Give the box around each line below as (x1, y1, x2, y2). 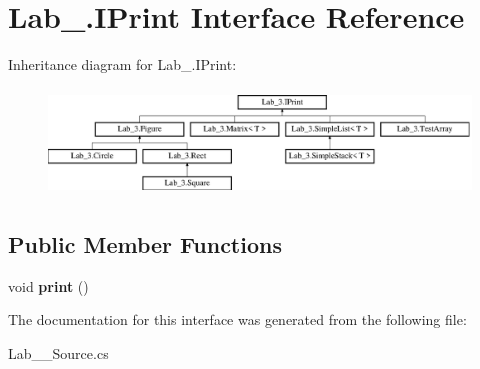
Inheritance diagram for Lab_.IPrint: (8, 54, 237, 75)
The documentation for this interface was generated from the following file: (8, 309, 467, 330)
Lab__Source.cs (8, 342, 109, 363)
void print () (8, 275, 89, 296)
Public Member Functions (8, 228, 282, 259)
